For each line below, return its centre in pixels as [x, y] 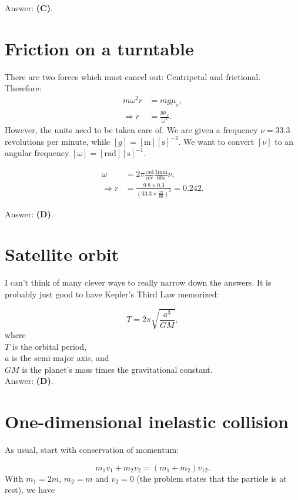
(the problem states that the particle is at [212, 478]
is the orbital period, [49, 346]
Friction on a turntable [99, 48]
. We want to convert [216, 141]
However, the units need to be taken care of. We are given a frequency [131, 129]
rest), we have [30, 490]
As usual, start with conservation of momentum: [92, 450]
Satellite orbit [62, 254]
